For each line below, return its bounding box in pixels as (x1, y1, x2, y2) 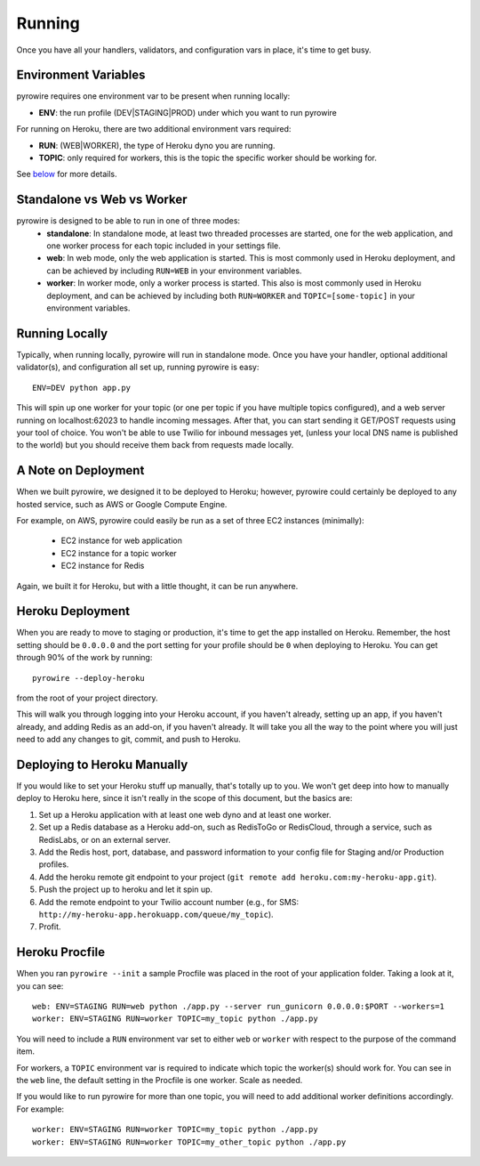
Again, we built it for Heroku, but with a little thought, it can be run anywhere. (16, 580, 299, 591)
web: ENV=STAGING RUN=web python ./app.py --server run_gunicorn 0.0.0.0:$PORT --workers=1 (32, 1001, 444, 1012)
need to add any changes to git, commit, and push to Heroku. (16, 734, 242, 745)
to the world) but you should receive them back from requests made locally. (16, 440, 294, 450)
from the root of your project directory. (16, 692, 158, 703)
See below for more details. (16, 169, 117, 180)
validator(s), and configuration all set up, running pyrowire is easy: (16, 361, 260, 373)
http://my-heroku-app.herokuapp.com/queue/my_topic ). (38, 909, 275, 919)
